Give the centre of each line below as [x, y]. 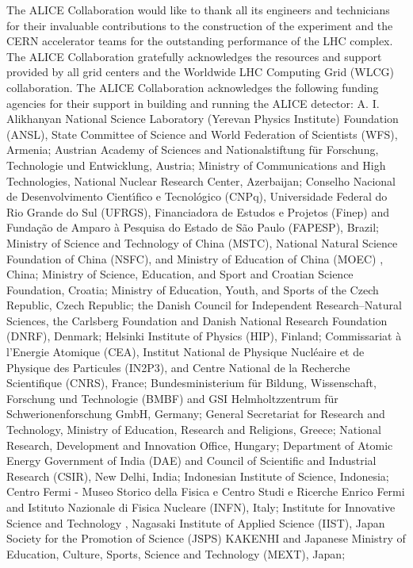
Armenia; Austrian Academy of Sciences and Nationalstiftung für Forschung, [193, 150]
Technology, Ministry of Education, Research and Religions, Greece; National [194, 430]
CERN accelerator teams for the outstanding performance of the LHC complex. [200, 41]
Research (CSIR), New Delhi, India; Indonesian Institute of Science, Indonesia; [198, 476]
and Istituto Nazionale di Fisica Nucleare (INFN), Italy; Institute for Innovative [201, 507]
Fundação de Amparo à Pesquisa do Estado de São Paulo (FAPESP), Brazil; [193, 227]
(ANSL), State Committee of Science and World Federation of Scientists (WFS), [202, 134]
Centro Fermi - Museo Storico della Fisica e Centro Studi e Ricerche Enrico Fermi [206, 491]
